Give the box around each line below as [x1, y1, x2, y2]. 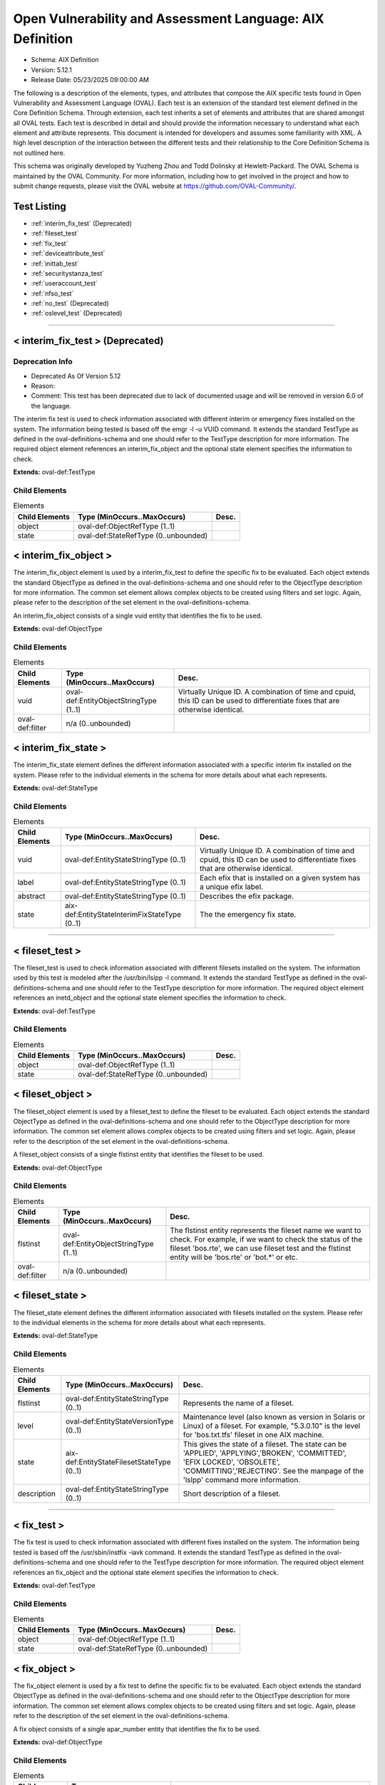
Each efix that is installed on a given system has [200, 873, 361, 883]
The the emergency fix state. [200, 910, 297, 920]
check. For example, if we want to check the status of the [170, 1235, 363, 1245]
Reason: [31, 382, 56, 390]
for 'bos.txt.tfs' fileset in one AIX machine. [183, 1429, 324, 1439]
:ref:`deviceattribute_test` [31, 249, 106, 258]
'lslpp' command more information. [183, 1474, 301, 1484]
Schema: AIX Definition [31, 56, 99, 64]
